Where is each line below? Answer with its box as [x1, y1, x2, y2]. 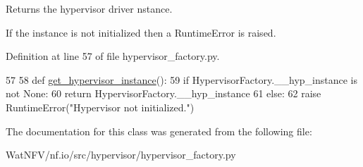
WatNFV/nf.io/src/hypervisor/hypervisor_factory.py [6, 147, 236, 162]
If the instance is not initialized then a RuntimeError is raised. [6, 25, 276, 39]
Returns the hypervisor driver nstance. [6, 1, 173, 16]
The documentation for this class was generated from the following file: [6, 123, 312, 138]
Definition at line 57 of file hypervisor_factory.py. [6, 49, 220, 63]
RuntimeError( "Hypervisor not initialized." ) [6, 99, 195, 114]
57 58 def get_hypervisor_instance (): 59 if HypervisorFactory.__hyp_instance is [6, 72, 358, 87]
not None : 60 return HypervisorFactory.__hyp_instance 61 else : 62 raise [6, 86, 321, 101]
